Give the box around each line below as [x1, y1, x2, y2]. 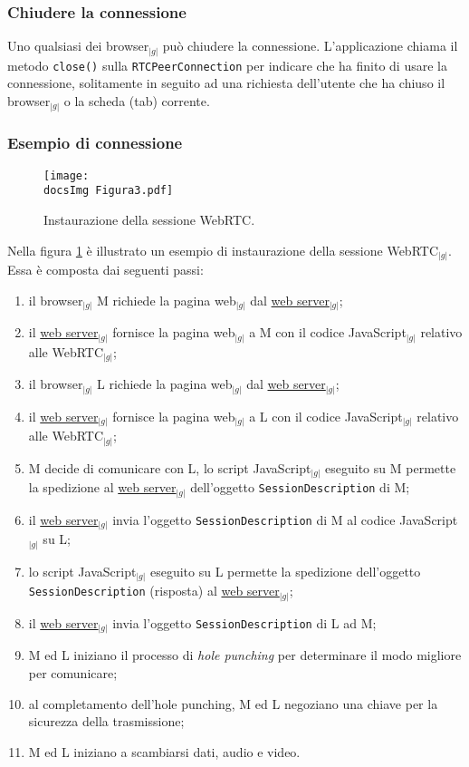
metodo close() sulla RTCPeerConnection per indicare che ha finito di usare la [7, 55, 447, 74]
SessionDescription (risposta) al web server [28, 581, 280, 600]
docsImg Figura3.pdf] [43, 184, 174, 198]
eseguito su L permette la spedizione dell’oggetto [149, 561, 421, 580]
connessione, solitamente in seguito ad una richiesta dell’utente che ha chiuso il [7, 73, 445, 92]
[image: [43, 169, 90, 182]
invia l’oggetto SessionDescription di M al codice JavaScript [112, 510, 458, 529]
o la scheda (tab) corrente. [63, 91, 210, 110]
